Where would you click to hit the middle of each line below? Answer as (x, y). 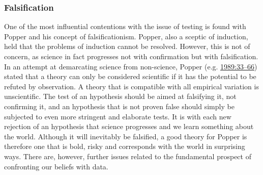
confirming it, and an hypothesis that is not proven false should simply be (119, 106)
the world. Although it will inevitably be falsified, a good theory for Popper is (126, 136)
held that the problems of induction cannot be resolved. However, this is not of (127, 46)
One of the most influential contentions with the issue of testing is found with (125, 26)
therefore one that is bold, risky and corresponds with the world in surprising (125, 146)
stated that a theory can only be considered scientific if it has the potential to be (130, 76)
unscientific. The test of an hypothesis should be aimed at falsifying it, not (120, 96)
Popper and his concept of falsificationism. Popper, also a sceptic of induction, (126, 36)
